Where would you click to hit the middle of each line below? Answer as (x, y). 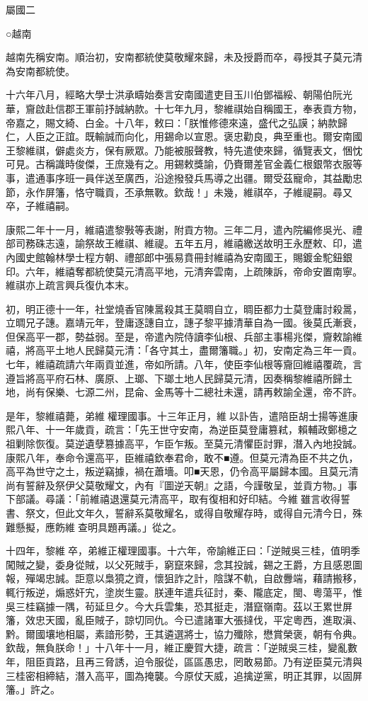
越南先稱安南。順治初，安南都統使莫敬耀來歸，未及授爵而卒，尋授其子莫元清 (184, 57)
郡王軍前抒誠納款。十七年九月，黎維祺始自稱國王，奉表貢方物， (213, 108)
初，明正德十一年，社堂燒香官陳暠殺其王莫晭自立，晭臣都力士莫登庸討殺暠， (184, 308)
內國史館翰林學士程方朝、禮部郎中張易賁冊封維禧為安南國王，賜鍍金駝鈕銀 (179, 257)
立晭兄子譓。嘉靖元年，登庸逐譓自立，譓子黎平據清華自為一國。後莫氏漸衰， (184, 323)
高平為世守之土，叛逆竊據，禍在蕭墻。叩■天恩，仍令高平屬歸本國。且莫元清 (182, 471)
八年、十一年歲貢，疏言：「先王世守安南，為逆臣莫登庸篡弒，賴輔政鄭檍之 (186, 429)
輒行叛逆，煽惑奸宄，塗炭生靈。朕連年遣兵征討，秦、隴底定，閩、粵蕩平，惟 (184, 592)
